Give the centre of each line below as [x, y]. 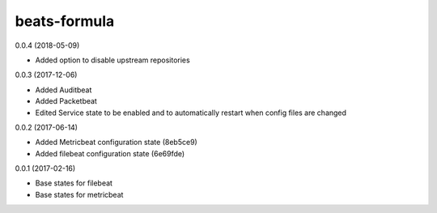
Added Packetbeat [66, 101]
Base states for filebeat [74, 183]
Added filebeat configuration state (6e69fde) [110, 153]
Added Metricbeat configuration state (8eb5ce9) [116, 143]
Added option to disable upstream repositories [112, 60]
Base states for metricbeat [79, 194]
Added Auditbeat [64, 90]
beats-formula [65, 21]
